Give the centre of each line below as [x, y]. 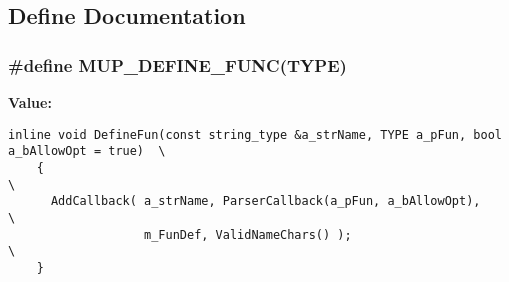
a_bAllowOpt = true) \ [87, 151]
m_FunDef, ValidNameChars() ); [248, 234]
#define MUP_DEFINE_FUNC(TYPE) [177, 64]
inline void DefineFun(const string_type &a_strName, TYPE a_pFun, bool [255, 134]
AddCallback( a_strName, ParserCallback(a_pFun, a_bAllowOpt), [265, 201]
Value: [30, 102]
